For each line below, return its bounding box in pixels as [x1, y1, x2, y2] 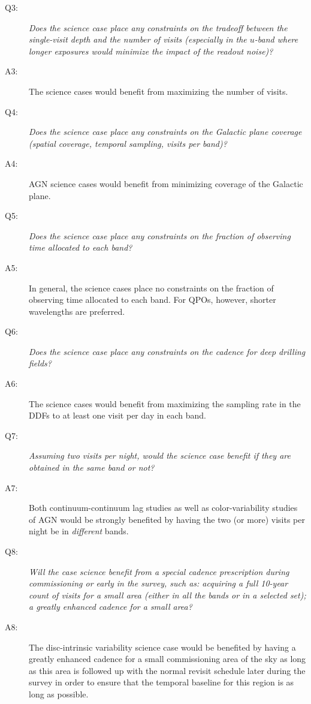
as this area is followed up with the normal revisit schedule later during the [29, 664, 306, 676]
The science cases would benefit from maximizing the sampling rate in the [29, 397, 301, 410]
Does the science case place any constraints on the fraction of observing [29, 229, 291, 242]
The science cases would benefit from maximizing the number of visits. [29, 85, 288, 97]
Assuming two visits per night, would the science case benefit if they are [29, 449, 291, 462]
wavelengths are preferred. [29, 305, 125, 317]
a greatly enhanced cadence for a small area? [29, 600, 192, 613]
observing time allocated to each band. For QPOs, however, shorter [29, 293, 276, 306]
